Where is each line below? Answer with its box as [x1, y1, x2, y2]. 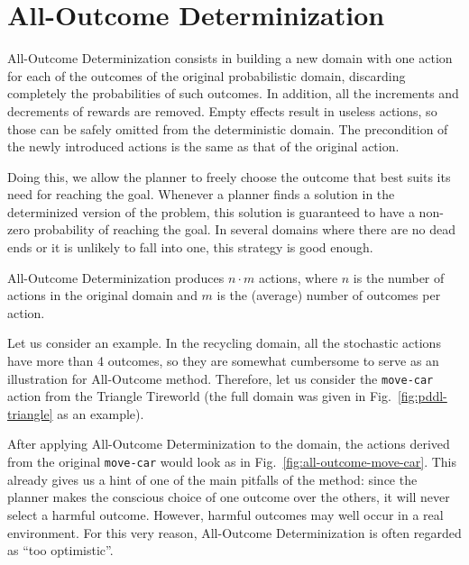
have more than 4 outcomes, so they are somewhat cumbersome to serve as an [7, 351, 439, 370]
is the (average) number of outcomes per [216, 286, 441, 305]
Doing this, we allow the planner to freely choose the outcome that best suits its [7, 167, 451, 186]
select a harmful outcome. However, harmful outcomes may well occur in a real [7, 505, 444, 524]
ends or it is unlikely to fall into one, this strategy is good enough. [7, 238, 373, 257]
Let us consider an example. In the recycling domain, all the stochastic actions [7, 333, 441, 352]
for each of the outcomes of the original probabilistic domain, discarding [7, 66, 406, 85]
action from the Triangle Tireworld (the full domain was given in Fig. [7, 387, 391, 406]
